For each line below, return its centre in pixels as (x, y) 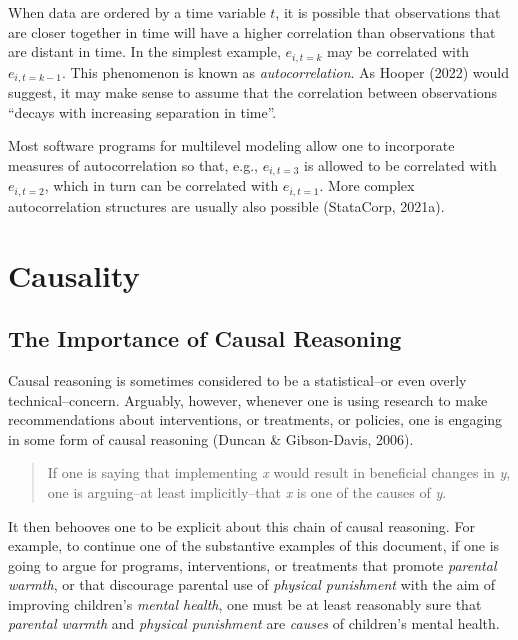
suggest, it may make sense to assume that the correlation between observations (253, 92)
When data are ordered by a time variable (137, 12)
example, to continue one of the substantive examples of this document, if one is (254, 545)
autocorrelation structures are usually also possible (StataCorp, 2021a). (226, 205)
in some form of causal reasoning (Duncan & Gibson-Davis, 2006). (211, 438)
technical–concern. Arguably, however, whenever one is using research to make (248, 399)
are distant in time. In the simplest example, (144, 51)
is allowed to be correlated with (400, 164)
